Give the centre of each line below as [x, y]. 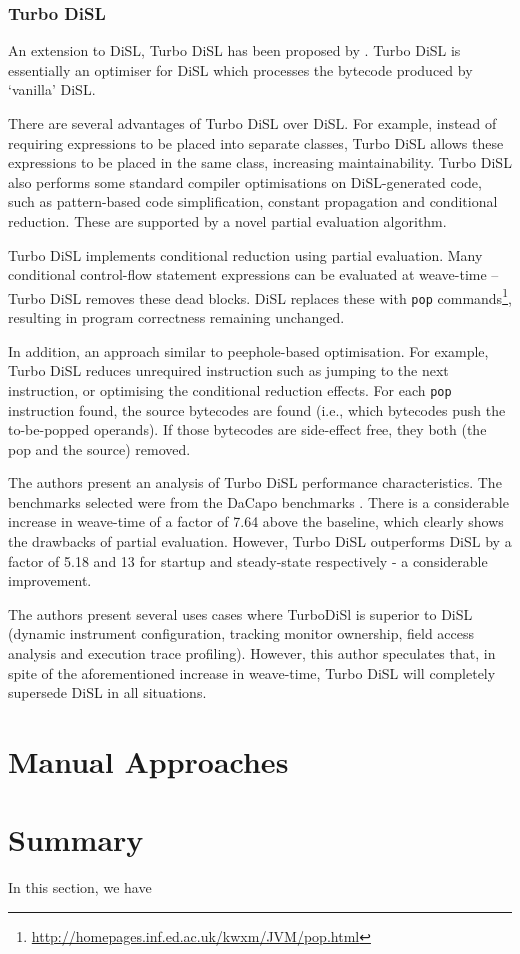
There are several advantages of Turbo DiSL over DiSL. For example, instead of [252, 123]
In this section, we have [80, 887]
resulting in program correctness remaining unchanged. [176, 317]
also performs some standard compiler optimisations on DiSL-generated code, [245, 181]
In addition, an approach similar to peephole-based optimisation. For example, [248, 350]
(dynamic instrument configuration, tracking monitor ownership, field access [241, 633]
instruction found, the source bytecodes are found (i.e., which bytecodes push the [257, 409]
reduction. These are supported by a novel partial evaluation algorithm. [227, 220]
